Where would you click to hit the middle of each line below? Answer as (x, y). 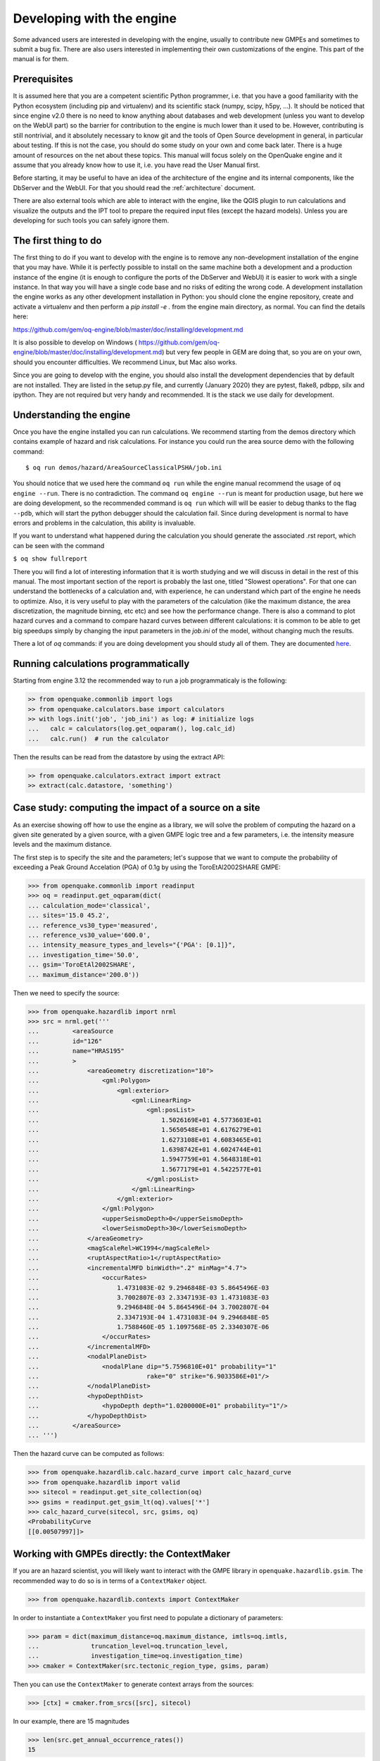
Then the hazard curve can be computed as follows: (89, 1454)
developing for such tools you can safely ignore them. (91, 220)
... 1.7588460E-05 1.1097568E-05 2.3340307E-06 (148, 1327)
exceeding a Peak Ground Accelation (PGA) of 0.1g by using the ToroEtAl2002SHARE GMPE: (147, 867)
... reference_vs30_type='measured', (93, 925)
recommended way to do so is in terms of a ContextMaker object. (110, 1581)
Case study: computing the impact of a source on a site (137, 808)
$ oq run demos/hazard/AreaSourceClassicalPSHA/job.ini (124, 467)
